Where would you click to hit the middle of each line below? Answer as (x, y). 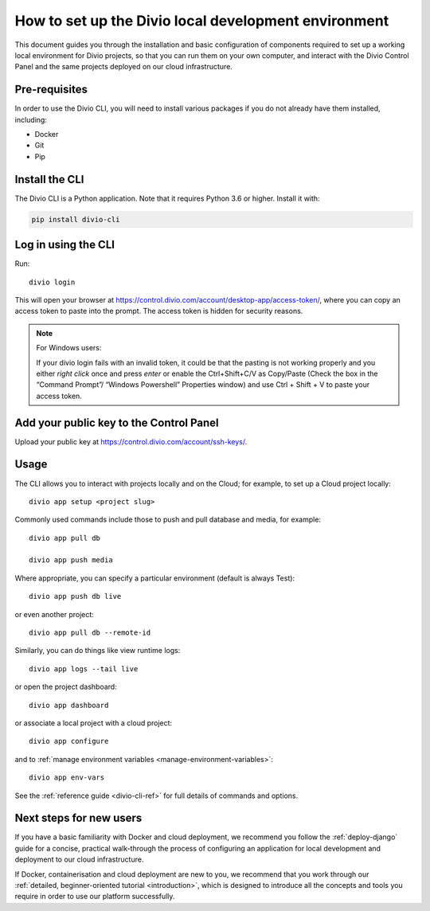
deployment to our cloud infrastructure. (79, 859)
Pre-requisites (51, 90)
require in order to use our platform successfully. (95, 897)
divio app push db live (75, 596)
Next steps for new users (78, 818)
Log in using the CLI (65, 245)
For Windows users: (69, 348)
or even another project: (55, 614)
